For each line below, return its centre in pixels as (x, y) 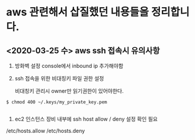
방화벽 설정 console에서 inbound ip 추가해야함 (69, 66)
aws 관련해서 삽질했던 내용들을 (78, 12)
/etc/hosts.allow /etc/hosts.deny (46, 131)
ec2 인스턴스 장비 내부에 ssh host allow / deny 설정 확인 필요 (86, 119)
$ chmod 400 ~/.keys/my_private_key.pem (57, 102)
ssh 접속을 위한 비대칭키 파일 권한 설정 (59, 78)
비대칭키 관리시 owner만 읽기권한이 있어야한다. (69, 91)
